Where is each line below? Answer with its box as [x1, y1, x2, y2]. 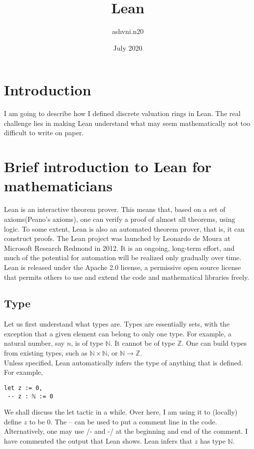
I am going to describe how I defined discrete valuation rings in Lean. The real [4, 108, 241, 119]
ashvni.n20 [112, 26, 144, 36]
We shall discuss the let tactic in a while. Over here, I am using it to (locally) [4, 407, 238, 417]
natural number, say [4, 338, 65, 348]
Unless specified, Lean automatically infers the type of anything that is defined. [4, 357, 243, 367]
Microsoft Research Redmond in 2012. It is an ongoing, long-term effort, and [4, 242, 235, 253]
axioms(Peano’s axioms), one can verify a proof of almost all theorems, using [4, 213, 235, 224]
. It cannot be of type [110, 338, 175, 348]
